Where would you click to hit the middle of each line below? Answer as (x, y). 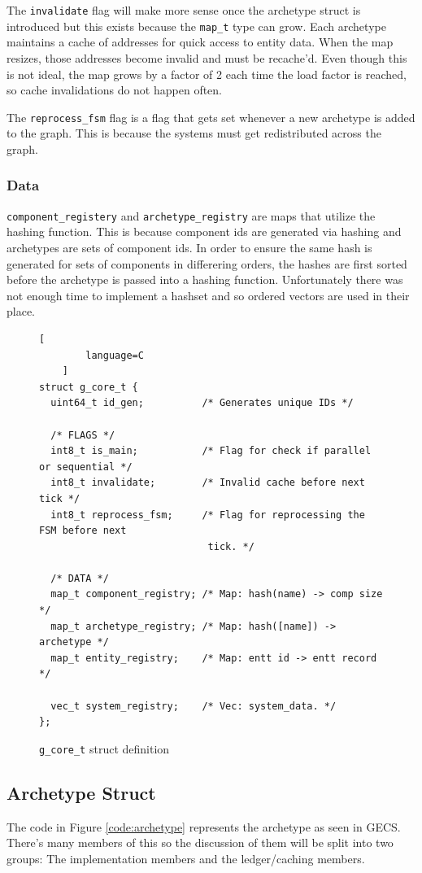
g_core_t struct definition (104, 748)
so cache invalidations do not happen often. (115, 90)
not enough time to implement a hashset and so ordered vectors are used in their (208, 295)
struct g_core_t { (89, 387)
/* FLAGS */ (83, 435)
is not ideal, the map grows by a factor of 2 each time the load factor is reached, (207, 74)
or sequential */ (86, 467)
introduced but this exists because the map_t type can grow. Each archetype (196, 26)
